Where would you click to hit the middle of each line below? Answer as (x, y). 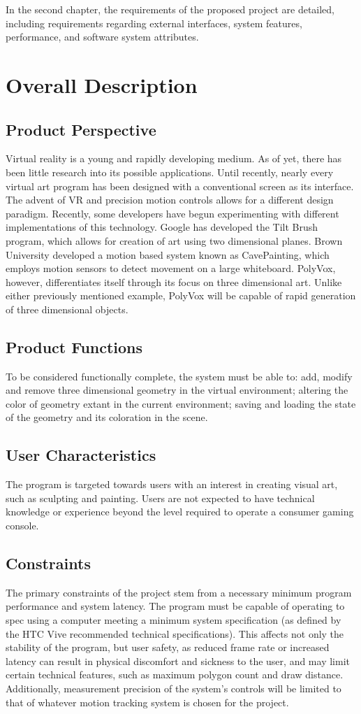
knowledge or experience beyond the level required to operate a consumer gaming (180, 512)
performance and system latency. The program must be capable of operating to (175, 606)
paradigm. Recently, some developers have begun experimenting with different (172, 213)
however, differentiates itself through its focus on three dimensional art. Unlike (174, 281)
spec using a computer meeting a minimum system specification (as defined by (174, 620)
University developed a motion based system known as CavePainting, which (168, 254)
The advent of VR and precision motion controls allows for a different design (170, 200)
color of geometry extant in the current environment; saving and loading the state (181, 403)
